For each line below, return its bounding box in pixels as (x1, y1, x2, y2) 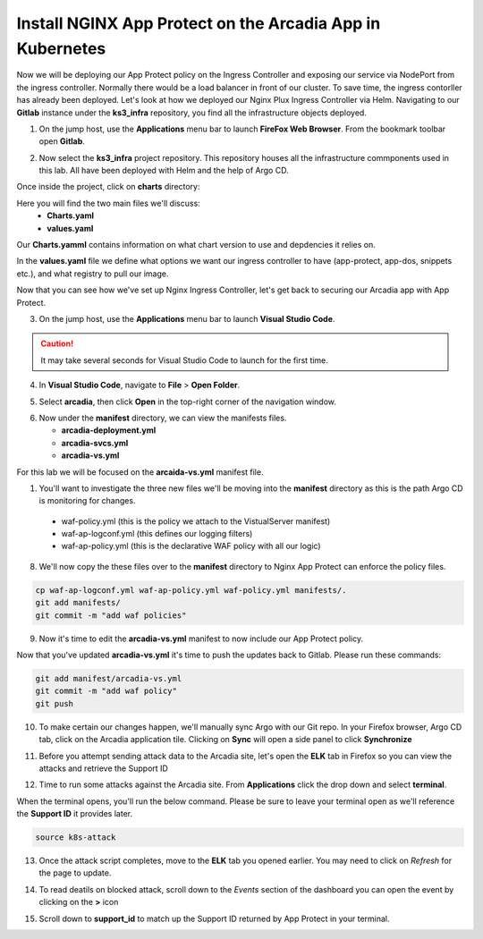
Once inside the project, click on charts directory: (16, 182, 200, 192)
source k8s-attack (35, 833, 116, 842)
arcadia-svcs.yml (61, 437, 129, 448)
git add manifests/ (35, 597, 121, 608)
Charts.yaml (47, 210, 94, 221)
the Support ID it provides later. (16, 808, 133, 819)
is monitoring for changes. (38, 495, 136, 506)
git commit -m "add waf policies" (35, 610, 187, 621)
